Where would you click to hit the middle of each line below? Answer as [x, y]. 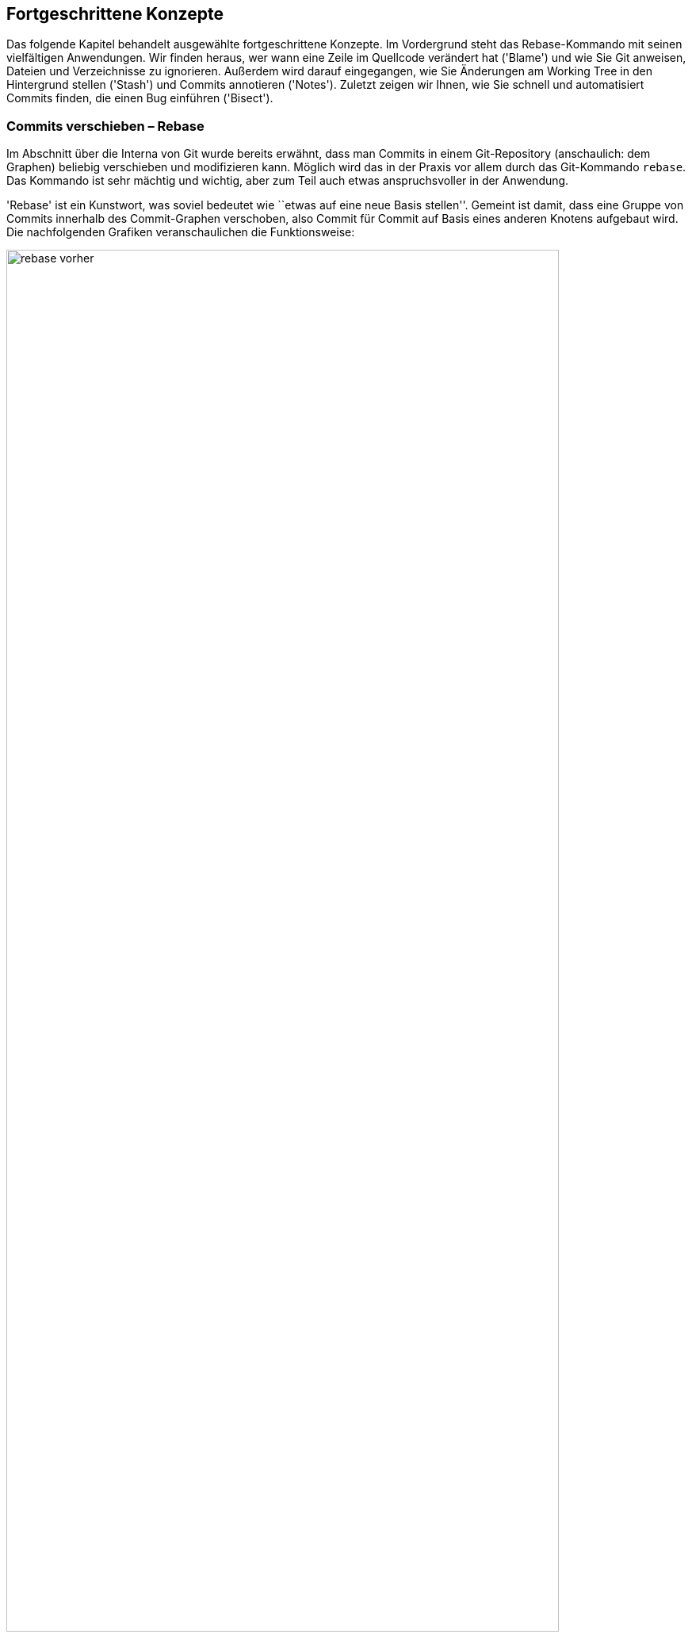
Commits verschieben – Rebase [105, 126]
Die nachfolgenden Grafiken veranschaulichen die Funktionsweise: [181, 232]
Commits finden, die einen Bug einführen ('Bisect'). [140, 98]
